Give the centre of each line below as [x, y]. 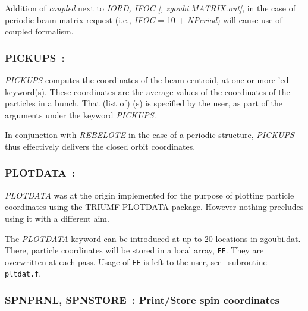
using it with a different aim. [57, 218]
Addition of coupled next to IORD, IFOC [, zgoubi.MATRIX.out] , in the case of [150, 8]
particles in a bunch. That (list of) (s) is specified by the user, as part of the [144, 103]
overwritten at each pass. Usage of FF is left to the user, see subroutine [136, 261]
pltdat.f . [23, 273]
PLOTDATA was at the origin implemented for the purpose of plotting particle [150, 195]
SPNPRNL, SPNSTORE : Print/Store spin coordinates [142, 300]
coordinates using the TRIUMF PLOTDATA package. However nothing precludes [154, 207]
